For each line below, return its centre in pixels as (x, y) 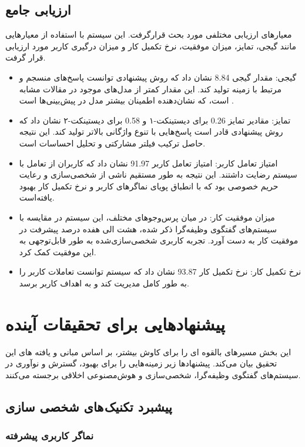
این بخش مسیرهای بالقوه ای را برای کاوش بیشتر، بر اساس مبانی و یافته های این (148, 351)
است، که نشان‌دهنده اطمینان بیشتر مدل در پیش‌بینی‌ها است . (126, 100)
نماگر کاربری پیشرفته (50, 436)
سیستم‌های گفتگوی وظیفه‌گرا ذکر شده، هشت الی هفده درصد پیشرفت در (148, 228)
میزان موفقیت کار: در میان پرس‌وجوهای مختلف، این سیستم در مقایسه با (147, 217)
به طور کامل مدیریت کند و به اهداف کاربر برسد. (104, 283)
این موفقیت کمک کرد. (58, 251)
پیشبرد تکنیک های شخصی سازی (89, 406)
